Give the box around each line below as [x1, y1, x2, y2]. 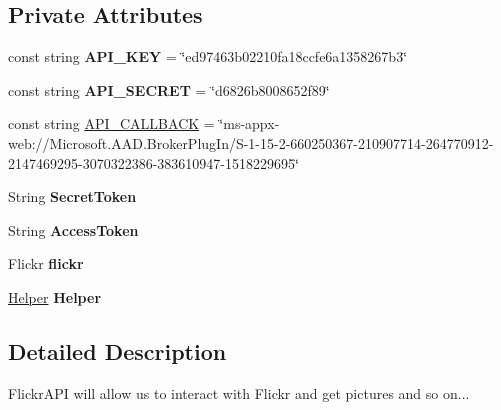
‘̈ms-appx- [219, 113, 280, 134]
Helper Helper [8, 286, 102, 307]
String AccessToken [8, 219, 139, 240]
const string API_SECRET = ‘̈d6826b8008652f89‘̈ [8, 79, 330, 100]
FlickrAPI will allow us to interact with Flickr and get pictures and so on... [8, 382, 470, 403]
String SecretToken [8, 186, 137, 207]
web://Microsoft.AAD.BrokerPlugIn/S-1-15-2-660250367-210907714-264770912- [8, 132, 494, 153]
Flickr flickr [8, 253, 84, 274]
